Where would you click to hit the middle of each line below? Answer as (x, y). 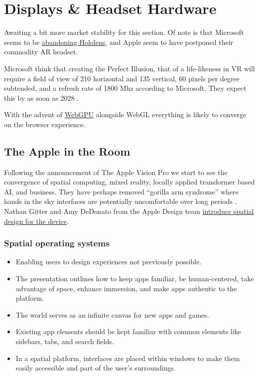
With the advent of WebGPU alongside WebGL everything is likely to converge (125, 114)
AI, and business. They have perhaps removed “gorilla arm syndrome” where (121, 191)
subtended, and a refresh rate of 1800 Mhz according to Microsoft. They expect (125, 88)
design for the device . (37, 221)
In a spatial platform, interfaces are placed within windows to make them (128, 358)
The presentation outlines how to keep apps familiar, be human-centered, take (135, 279)
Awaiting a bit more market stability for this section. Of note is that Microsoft (124, 32)
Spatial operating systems (57, 243)
